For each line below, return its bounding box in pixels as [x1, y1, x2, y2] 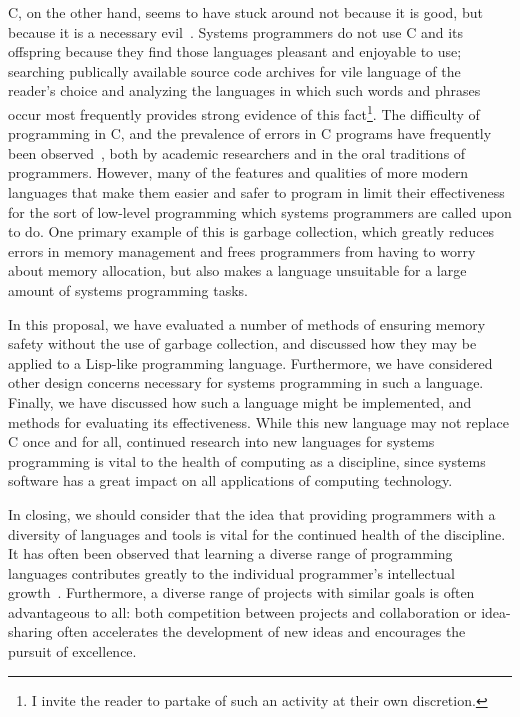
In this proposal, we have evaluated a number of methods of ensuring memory [8, 313, 486, 334]
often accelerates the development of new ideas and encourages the [57, 621, 466, 642]
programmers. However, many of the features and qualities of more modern [8, 162, 469, 183]
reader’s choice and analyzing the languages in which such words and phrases [8, 80, 481, 101]
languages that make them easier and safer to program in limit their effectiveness [8, 182, 505, 202]
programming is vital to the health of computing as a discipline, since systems [8, 450, 486, 471]
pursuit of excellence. [8, 641, 137, 662]
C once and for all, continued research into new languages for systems [8, 431, 435, 452]
